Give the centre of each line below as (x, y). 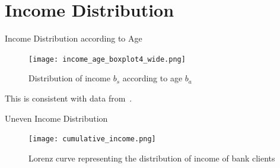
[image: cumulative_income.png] (92, 139)
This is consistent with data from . (69, 98)
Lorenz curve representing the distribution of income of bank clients (152, 158)
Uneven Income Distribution (56, 118)
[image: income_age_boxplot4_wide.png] (107, 59)
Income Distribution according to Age (74, 38)
